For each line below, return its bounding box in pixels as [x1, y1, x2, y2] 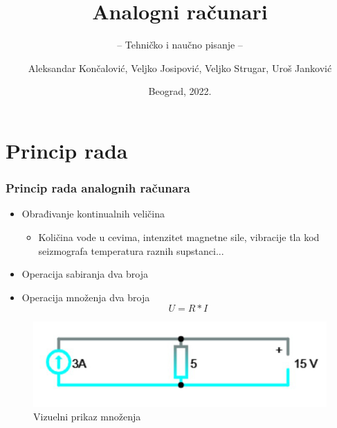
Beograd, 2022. [148, 84, 212, 98]
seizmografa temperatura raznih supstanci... [38, 243, 224, 258]
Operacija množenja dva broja [21, 289, 150, 304]
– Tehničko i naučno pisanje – [117, 37, 243, 52]
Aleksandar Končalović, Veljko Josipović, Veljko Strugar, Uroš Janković [28, 60, 332, 75]
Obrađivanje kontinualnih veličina [21, 206, 165, 221]
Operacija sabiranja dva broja [21, 267, 149, 281]
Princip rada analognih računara [6, 179, 190, 197]
